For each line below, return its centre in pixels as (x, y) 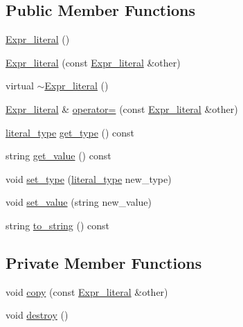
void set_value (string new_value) (79, 202)
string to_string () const (58, 225)
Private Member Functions (104, 262)
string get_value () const (58, 156)
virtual (20, 86)
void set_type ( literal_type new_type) (89, 178)
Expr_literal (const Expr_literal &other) (93, 62)
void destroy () (37, 315)
